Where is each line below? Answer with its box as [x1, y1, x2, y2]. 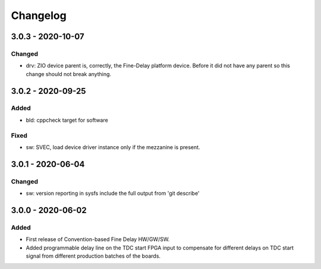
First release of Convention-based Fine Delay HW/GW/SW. [26, 236, 170, 243]
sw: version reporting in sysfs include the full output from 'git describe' [26, 190, 200, 197]
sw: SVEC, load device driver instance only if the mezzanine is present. [26, 144, 200, 151]
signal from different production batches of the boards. [26, 252, 160, 259]
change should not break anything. [26, 70, 112, 77]
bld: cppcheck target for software [26, 116, 108, 124]
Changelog [11, 9, 67, 22]
